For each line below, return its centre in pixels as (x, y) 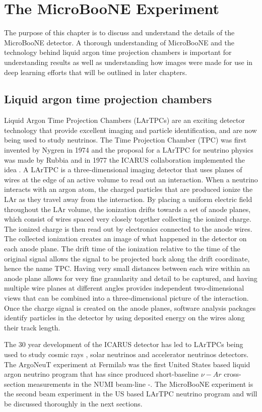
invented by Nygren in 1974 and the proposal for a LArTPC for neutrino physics (129, 150)
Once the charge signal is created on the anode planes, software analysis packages (130, 307)
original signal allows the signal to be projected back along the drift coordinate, (127, 258)
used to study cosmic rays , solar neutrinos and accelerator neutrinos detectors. (126, 354)
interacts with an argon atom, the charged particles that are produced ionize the (128, 189)
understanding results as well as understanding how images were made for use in (128, 62)
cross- (233, 374)
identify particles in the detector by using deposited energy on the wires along (124, 318)
